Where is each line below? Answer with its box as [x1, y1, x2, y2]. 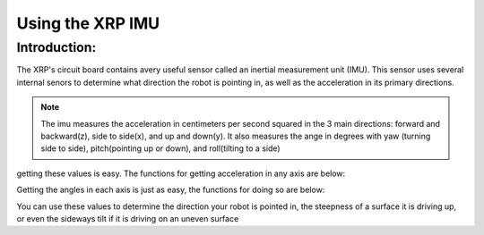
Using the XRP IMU [16, 13, 160, 33]
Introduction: [16, 39, 97, 55]
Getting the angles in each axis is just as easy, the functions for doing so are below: [16, 184, 325, 196]
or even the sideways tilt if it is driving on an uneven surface [16, 213, 239, 223]
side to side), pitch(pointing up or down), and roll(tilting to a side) [40, 143, 281, 154]
